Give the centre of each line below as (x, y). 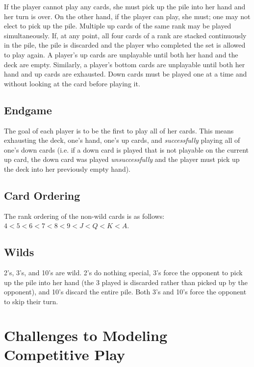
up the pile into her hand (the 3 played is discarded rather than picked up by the (126, 282)
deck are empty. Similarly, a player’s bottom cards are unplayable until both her (125, 64)
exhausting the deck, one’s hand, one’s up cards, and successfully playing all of (122, 140)
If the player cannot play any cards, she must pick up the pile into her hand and (125, 6)
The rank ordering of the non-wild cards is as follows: (84, 216)
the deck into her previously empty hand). (67, 169)
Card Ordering (42, 195)
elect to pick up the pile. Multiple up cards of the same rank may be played (118, 26)
